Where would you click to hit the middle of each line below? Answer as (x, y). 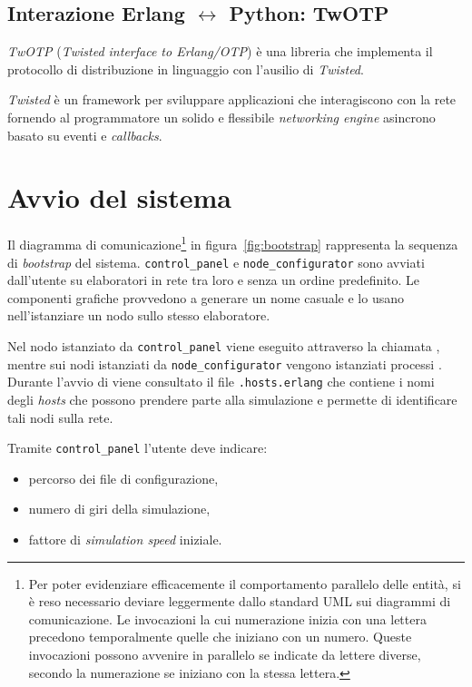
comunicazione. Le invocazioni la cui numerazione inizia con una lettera (227, 618)
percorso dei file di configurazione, (123, 478)
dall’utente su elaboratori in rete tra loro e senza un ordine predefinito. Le (214, 280)
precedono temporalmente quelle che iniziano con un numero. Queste (220, 637)
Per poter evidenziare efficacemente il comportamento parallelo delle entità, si (245, 583)
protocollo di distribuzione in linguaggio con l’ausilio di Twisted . (186, 69)
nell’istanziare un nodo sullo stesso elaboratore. (139, 315)
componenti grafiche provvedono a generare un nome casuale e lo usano (206, 297)
